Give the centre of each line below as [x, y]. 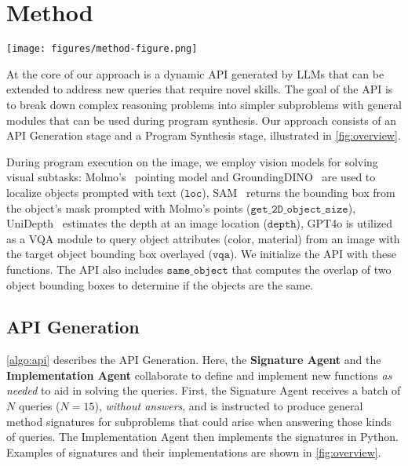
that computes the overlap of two [311, 269]
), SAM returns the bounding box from [299, 192]
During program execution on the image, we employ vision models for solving [192, 161]
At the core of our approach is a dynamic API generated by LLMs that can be [195, 73]
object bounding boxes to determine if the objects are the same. [160, 284]
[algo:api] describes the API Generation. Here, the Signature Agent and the [194, 360]
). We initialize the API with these [313, 254]
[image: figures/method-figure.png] [102, 49]
